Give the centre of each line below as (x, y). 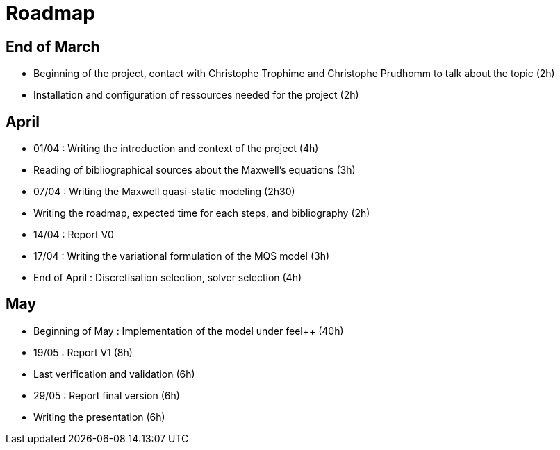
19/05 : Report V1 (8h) (83, 352)
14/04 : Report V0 (74, 235)
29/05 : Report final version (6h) (107, 395)
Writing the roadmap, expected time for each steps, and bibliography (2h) (202, 213)
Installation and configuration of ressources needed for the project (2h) (196, 95)
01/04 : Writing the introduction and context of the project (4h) (176, 149)
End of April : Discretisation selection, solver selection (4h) (168, 278)
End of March (53, 47)
